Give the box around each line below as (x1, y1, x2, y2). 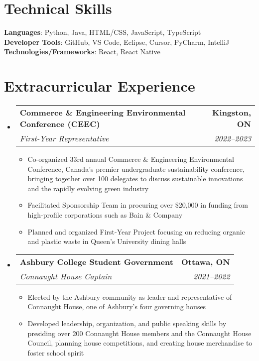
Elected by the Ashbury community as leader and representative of (27, 291, 232, 302)
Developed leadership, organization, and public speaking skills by (27, 318, 227, 328)
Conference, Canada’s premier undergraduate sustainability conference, (27, 163, 245, 174)
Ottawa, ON (181, 255, 230, 267)
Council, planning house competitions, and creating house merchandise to (27, 338, 253, 348)
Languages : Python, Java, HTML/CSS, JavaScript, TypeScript (4, 27, 201, 37)
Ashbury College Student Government (19, 255, 173, 267)
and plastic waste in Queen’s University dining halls (27, 236, 186, 246)
